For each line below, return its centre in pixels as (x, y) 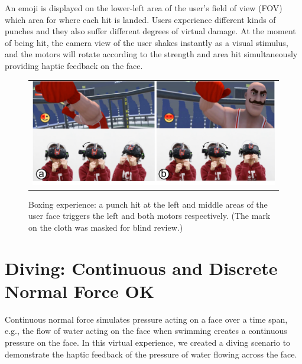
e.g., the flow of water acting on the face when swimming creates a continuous (146, 331)
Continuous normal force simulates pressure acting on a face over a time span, (146, 319)
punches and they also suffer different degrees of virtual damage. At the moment (150, 31)
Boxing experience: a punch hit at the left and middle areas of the (148, 204)
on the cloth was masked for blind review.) (106, 227)
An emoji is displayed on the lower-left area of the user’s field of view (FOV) (144, 8)
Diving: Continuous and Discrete (141, 268)
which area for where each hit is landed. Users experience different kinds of (140, 19)
